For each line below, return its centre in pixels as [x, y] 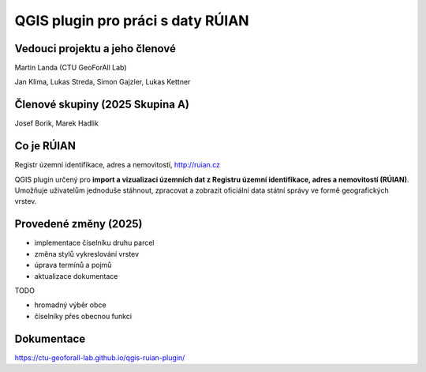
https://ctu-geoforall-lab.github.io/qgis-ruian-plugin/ [100, 357]
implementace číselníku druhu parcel [94, 243]
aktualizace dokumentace [76, 276]
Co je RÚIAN [45, 146]
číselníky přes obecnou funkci [83, 316]
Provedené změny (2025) [78, 224]
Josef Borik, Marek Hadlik [56, 123]
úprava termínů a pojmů [73, 265]
